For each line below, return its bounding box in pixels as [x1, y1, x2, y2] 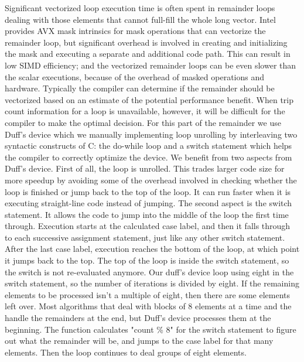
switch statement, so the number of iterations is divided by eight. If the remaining [5, 277, 299, 289]
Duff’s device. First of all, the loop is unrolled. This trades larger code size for [5, 162, 285, 175]
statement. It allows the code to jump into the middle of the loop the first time [5, 208, 289, 220]
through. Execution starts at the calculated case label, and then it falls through [5, 220, 291, 232]
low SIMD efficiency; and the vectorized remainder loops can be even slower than [5, 59, 296, 71]
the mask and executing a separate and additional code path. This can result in [5, 47, 291, 60]
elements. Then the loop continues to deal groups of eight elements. [5, 346, 247, 358]
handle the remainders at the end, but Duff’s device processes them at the [5, 312, 271, 324]
